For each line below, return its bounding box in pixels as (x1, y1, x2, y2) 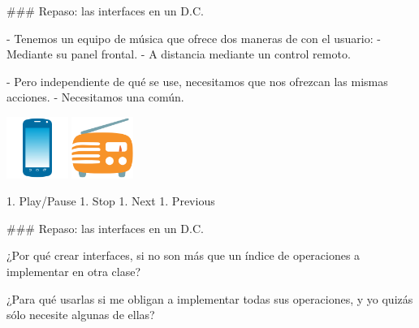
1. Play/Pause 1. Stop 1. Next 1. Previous (6, 192, 215, 209)
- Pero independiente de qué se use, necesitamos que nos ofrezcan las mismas (6, 72, 388, 89)
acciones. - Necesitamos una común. (6, 88, 184, 106)
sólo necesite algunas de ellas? (6, 306, 155, 323)
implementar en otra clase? (6, 262, 141, 279)
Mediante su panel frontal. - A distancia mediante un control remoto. (6, 45, 351, 63)
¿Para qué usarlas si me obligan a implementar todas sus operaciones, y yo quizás (6, 290, 413, 307)
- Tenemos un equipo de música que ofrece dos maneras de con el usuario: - (6, 29, 381, 46)
